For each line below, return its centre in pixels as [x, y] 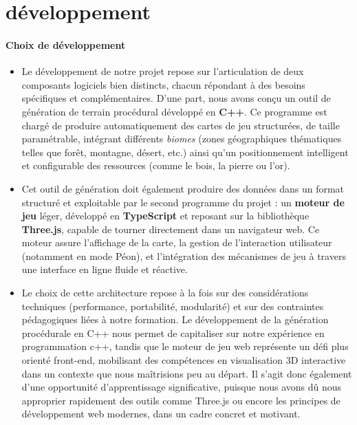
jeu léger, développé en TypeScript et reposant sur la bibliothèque [165, 216]
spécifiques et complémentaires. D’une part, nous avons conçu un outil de [176, 98]
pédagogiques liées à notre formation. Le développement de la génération [175, 319]
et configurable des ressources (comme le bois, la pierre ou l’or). [156, 165]
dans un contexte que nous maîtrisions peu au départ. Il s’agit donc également [187, 373]
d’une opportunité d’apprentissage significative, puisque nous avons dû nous [182, 387]
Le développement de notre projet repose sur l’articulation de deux [163, 71]
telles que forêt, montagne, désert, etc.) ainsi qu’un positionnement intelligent [185, 152]
